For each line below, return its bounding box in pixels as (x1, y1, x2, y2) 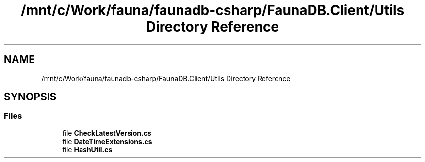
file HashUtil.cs (62, 145, 113, 154)
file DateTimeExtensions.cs (62, 137, 152, 146)
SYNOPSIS (4, 91, 57, 103)
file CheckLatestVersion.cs (62, 129, 151, 137)
